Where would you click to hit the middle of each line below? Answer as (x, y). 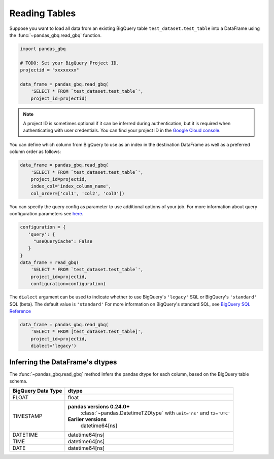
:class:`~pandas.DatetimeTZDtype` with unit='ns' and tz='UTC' (156, 413)
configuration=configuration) (68, 284)
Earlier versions (87, 419)
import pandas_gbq (43, 49)
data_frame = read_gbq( (50, 263)
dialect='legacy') (54, 346)
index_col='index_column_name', (71, 186)
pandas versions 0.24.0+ (99, 407)
